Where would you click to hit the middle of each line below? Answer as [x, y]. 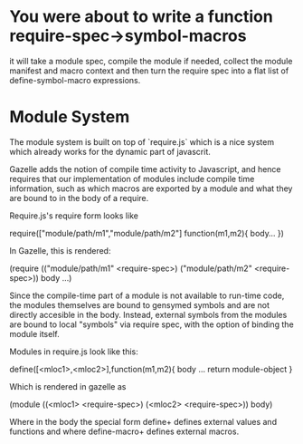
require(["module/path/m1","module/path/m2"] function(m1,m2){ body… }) [147, 233]
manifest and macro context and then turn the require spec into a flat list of [149, 71]
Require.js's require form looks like [74, 216]
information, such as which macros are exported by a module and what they [151, 188]
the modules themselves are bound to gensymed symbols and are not [139, 304]
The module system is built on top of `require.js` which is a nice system [142, 141]
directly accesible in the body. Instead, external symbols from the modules [148, 314]
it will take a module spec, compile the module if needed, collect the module [151, 61]
